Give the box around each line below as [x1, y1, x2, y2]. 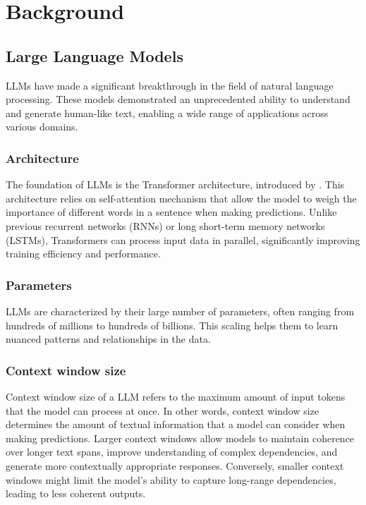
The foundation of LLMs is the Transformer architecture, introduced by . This [6, 177, 345, 192]
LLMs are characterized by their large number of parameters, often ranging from [6, 303, 355, 318]
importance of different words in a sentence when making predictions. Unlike [6, 205, 337, 219]
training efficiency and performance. [6, 246, 161, 261]
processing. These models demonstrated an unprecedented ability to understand [6, 92, 350, 107]
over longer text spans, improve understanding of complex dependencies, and [6, 444, 338, 459]
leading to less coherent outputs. [6, 486, 146, 501]
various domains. [6, 119, 78, 134]
